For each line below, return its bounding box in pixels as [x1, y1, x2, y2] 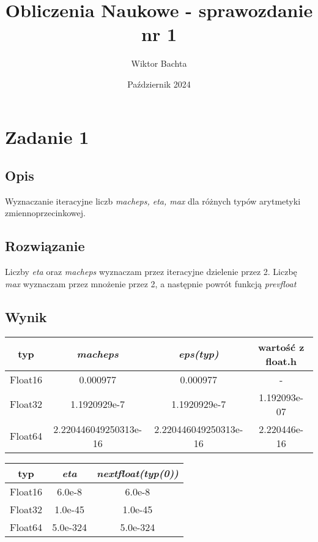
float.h [265, 353, 297, 368]
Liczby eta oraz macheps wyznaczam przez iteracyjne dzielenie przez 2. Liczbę [5, 265, 297, 278]
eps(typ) [179, 347, 219, 361]
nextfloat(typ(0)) [97, 465, 179, 480]
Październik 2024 [127, 77, 191, 90]
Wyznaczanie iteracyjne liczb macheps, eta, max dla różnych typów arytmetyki [5, 194, 301, 207]
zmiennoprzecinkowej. [5, 206, 86, 219]
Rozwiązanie [5, 236, 85, 255]
